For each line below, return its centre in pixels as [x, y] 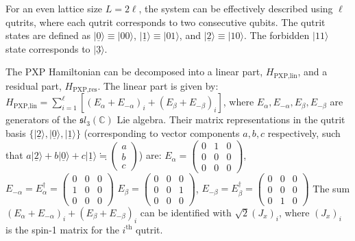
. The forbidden [277, 35]
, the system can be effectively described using [236, 8]
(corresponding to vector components [162, 132]
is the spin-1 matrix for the [62, 229]
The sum [331, 188]
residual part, [34, 85]
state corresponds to [48, 48]
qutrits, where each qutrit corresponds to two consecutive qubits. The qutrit [166, 22]
